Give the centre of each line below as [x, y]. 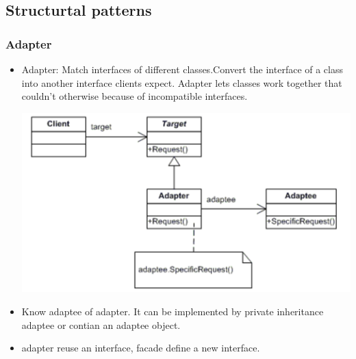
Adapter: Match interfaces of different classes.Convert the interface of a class [182, 69]
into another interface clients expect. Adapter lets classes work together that [182, 82]
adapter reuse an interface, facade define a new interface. [141, 348]
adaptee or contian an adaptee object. [101, 324]
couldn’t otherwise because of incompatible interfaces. [135, 96]
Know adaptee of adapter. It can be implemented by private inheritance [173, 311]
